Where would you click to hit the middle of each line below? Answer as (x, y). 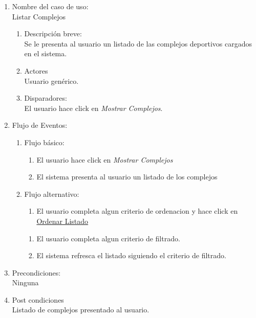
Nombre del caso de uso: (50, 6)
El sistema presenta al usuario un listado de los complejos (127, 177)
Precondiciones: (36, 272)
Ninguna (25, 282)
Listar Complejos (39, 16)
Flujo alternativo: (52, 194)
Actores (36, 70)
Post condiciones (38, 299)
